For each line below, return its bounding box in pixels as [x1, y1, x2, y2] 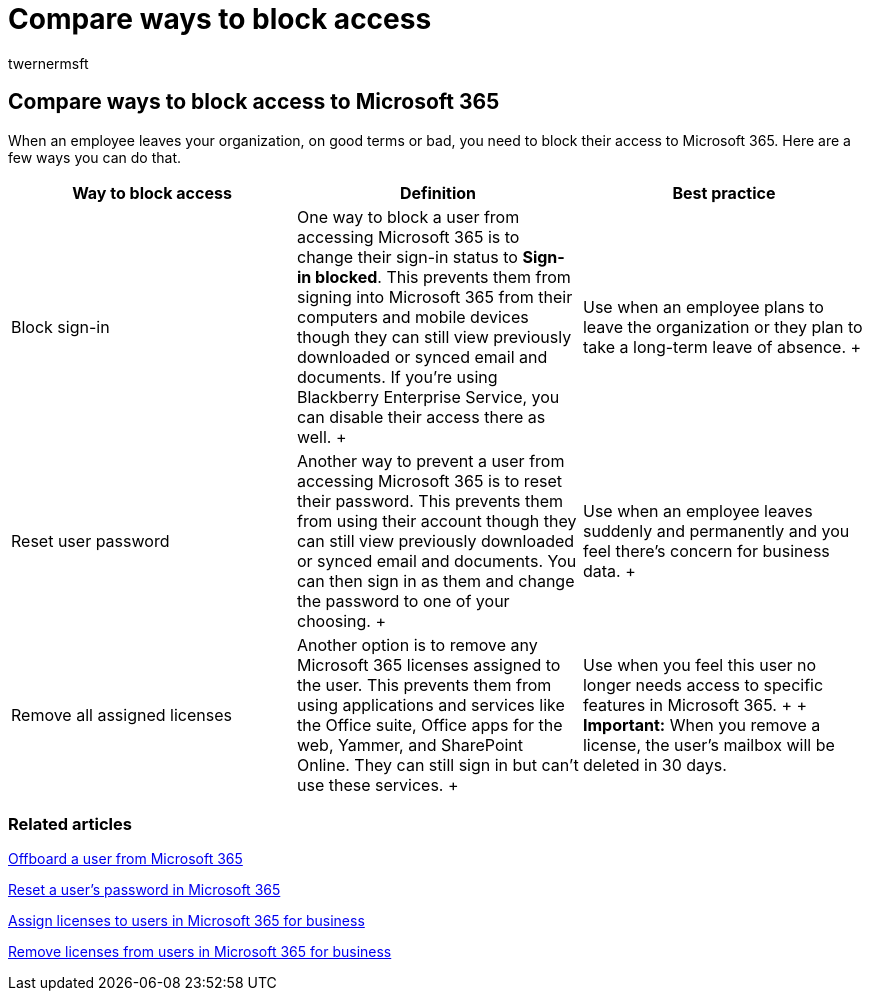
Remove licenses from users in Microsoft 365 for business [8, 943, 392, 961]
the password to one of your [296, 590, 510, 611]
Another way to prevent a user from [296, 450, 565, 471]
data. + [582, 560, 636, 581]
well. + [296, 426, 347, 447]
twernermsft [8, 54, 89, 72]
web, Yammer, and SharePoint [296, 734, 524, 755]
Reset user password [11, 530, 170, 551]
